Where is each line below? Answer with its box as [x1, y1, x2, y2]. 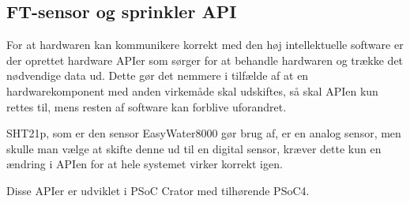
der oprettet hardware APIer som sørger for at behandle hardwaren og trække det [6, 51, 404, 68]
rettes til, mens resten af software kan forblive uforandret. [6, 98, 287, 115]
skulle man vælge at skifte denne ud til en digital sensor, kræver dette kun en [6, 140, 382, 156]
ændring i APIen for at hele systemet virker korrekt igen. [6, 156, 283, 172]
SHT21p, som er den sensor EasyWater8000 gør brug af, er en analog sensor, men [6, 125, 401, 141]
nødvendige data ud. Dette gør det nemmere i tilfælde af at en [6, 67, 309, 84]
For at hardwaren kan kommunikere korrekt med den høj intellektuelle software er [6, 36, 404, 53]
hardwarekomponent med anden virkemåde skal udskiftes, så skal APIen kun [6, 82, 378, 99]
